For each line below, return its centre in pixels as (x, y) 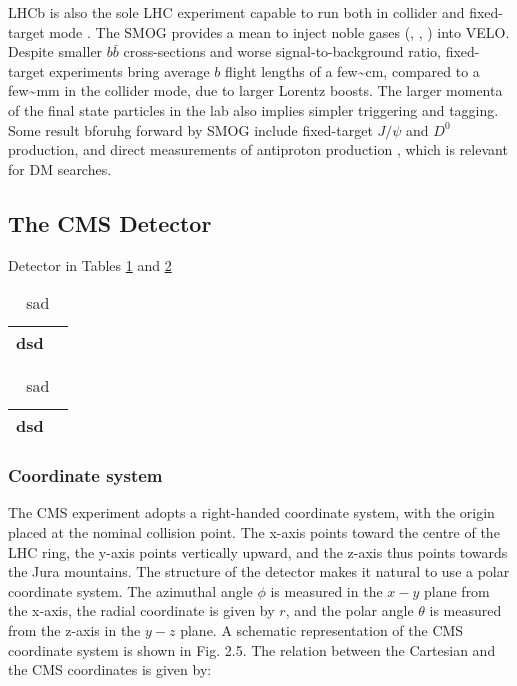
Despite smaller (55, 51)
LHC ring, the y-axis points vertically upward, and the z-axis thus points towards (258, 551)
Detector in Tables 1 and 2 (90, 264)
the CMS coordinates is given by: (110, 669)
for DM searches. (60, 168)
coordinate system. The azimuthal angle (130, 590)
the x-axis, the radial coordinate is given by (141, 610)
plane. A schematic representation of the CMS (322, 629)
